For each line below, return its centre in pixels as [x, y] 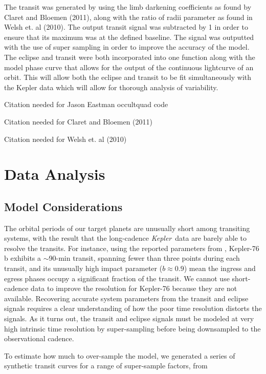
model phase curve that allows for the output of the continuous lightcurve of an [129, 67]
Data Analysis [55, 174]
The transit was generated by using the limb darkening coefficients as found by [128, 7]
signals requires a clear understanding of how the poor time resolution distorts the [133, 308]
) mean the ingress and [220, 268]
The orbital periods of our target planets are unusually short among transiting [127, 228]
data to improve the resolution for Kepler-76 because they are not [134, 288]
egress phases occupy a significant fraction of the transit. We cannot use [117, 278]
